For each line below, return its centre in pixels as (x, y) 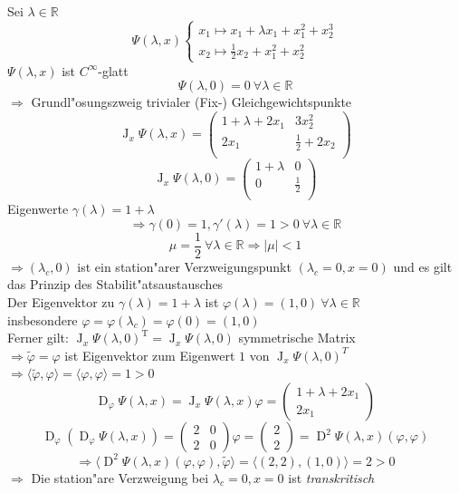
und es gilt (423, 266)
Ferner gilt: (38, 338)
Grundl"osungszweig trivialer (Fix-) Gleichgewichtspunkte (191, 102)
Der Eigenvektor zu (61, 302)
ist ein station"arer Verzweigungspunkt (184, 266)
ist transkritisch (331, 477)
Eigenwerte (38, 209)
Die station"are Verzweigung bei (120, 477)
